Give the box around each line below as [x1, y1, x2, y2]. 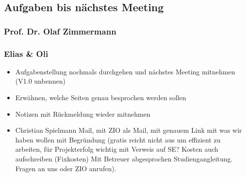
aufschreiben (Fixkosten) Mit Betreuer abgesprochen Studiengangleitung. [15, 154, 233, 163]
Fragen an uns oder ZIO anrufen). [15, 163, 116, 173]
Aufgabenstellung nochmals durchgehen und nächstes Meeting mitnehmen [15, 66, 235, 76]
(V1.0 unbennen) [15, 76, 66, 86]
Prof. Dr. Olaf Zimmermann [4, 25, 116, 37]
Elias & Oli [4, 47, 49, 59]
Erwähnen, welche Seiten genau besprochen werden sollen [15, 92, 186, 103]
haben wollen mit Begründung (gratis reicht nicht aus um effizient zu [15, 134, 221, 144]
